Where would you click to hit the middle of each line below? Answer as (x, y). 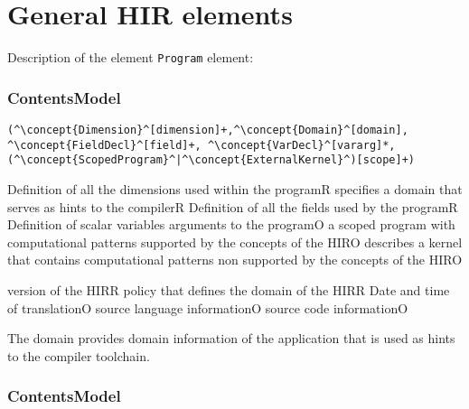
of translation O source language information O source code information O (208, 307)
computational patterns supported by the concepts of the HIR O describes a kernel (235, 242)
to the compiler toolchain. (79, 355)
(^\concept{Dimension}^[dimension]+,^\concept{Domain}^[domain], (208, 130)
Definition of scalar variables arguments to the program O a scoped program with (231, 224)
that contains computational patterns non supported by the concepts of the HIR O (235, 260)
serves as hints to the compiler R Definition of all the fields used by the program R (233, 206)
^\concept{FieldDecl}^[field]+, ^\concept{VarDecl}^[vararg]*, (202, 145)
